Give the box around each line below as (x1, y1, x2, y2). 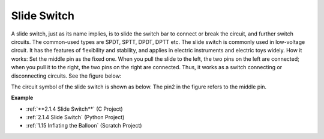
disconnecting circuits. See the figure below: (11, 72, 122, 79)
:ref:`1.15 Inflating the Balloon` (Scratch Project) (26, 122, 142, 129)
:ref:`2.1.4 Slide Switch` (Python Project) (26, 114, 125, 121)
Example (11, 94, 34, 102)
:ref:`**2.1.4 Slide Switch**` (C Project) (26, 105, 123, 113)
